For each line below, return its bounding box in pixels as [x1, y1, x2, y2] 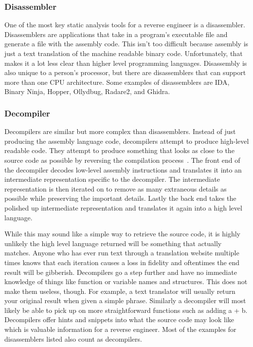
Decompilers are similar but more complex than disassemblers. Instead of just [4, 126, 236, 136]
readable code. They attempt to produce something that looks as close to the [4, 145, 235, 155]
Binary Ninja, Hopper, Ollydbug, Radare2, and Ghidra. [4, 86, 170, 96]
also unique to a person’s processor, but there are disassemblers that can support [4, 67, 246, 77]
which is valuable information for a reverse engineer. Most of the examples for [4, 324, 236, 334]
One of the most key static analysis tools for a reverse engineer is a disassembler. [4, 19, 245, 30]
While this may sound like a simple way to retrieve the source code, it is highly [4, 229, 241, 239]
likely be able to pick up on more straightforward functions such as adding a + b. [4, 305, 248, 315]
